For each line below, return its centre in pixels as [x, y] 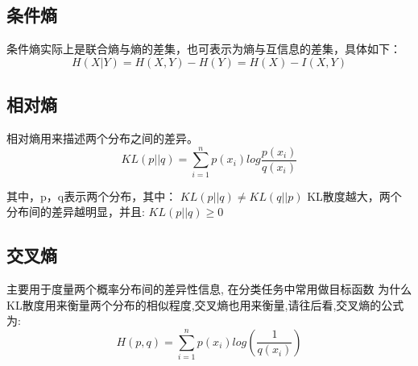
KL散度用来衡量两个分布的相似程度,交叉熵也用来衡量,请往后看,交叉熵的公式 [205, 304]
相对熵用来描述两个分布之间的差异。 [102, 138]
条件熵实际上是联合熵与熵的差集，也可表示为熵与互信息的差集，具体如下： [204, 49]
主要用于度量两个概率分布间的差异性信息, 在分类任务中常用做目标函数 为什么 [209, 289]
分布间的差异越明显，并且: [76, 212]
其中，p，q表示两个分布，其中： [92, 195]
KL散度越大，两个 [354, 195]
